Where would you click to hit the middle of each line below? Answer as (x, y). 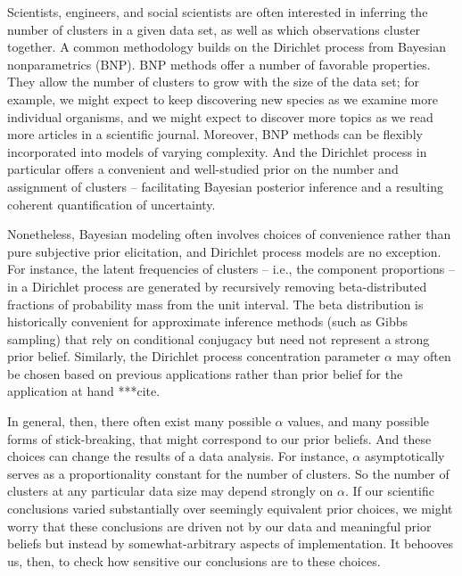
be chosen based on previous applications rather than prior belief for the (205, 373)
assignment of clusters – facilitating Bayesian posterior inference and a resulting (225, 186)
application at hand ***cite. (84, 391)
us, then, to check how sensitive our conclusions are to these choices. (194, 560)
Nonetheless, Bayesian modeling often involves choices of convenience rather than (229, 234)
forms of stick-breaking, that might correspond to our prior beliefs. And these (219, 438)
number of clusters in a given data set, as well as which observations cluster (214, 29)
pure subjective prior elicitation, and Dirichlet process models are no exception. (224, 251)
